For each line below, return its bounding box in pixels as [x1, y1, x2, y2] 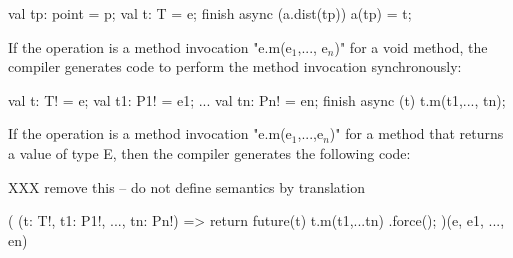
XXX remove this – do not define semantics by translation [8, 176, 365, 197]
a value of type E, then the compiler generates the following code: [8, 142, 411, 163]
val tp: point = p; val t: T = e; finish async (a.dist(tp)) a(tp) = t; [8, 3, 412, 23]
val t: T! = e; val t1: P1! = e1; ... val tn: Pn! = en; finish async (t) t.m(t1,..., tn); [8, 89, 506, 110]
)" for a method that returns [329, 123, 504, 144]
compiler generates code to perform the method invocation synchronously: [8, 56, 462, 77]
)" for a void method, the [334, 36, 488, 57]
